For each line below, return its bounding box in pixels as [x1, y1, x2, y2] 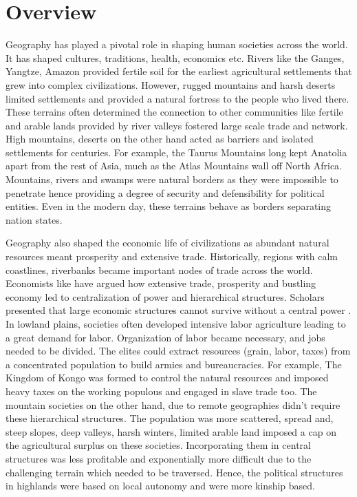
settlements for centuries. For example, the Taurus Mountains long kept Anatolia [6, 145, 347, 159]
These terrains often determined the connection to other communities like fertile [6, 105, 343, 119]
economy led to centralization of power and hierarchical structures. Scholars [6, 289, 325, 304]
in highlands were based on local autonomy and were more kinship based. [6, 478, 315, 493]
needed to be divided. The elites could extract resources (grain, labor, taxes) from [6, 343, 351, 358]
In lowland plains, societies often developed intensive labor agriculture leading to [6, 317, 346, 330]
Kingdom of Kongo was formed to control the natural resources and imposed [6, 370, 329, 385]
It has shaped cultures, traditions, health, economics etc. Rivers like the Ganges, [6, 50, 345, 65]
